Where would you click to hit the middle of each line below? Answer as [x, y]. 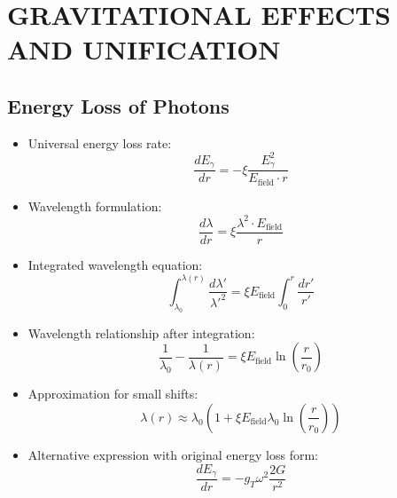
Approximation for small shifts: [113, 394]
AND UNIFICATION [144, 49]
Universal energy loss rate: [100, 142]
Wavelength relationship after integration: [141, 332]
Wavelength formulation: [95, 206]
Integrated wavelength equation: [115, 264]
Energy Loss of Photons [118, 105]
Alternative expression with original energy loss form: [173, 454]
